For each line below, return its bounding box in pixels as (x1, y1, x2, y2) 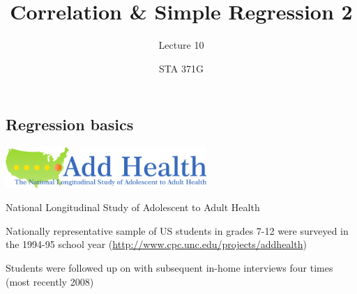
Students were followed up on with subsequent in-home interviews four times (6, 261, 333, 275)
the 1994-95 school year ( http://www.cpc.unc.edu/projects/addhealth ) (6, 237, 307, 252)
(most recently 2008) (6, 274, 94, 288)
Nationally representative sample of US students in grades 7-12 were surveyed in (6, 223, 349, 238)
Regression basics (6, 114, 134, 135)
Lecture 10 (158, 38, 204, 52)
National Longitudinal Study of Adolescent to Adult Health (6, 200, 260, 215)
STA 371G (159, 61, 204, 75)
